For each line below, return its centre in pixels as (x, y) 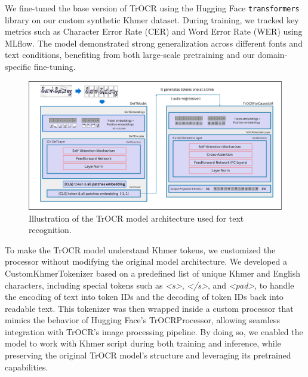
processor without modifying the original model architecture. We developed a (146, 261)
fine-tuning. (55, 67)
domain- (272, 55)
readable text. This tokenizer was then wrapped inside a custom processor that (149, 308)
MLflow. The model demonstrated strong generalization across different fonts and (154, 43)
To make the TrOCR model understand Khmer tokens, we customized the (140, 249)
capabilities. (27, 367)
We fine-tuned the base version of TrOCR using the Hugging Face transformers (152, 8)
